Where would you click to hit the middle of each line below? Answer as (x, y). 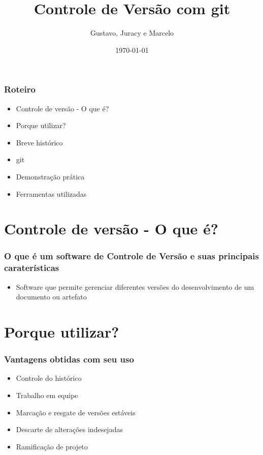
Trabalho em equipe (47, 395)
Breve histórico (39, 142)
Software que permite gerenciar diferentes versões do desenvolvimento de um (135, 286)
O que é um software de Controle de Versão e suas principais (131, 256)
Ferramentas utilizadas (51, 193)
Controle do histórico (49, 378)
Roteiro (20, 89)
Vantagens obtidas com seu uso (69, 359)
